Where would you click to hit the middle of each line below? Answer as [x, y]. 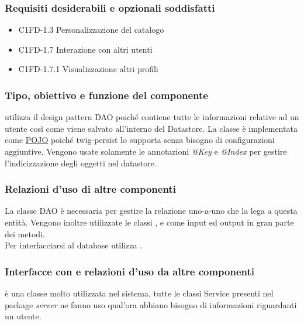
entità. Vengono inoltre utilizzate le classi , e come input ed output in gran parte [149, 222]
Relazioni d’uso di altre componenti [90, 189]
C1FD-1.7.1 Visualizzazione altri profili [88, 69]
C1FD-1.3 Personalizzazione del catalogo [91, 30]
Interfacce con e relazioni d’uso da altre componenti [130, 271]
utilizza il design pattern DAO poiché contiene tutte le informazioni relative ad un [152, 117]
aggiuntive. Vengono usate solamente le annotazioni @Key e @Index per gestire [146, 151]
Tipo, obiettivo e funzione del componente [106, 95]
